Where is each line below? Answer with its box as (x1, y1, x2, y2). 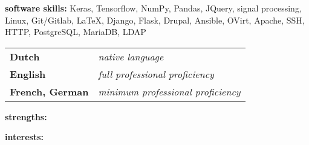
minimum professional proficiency (98, 84, 241, 98)
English (10, 66, 46, 81)
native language (98, 49, 164, 63)
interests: (5, 130, 44, 143)
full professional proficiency (98, 66, 214, 81)
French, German (10, 84, 89, 98)
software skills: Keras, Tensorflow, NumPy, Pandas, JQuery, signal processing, (5, 2, 302, 14)
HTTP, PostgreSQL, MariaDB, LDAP (5, 25, 146, 38)
